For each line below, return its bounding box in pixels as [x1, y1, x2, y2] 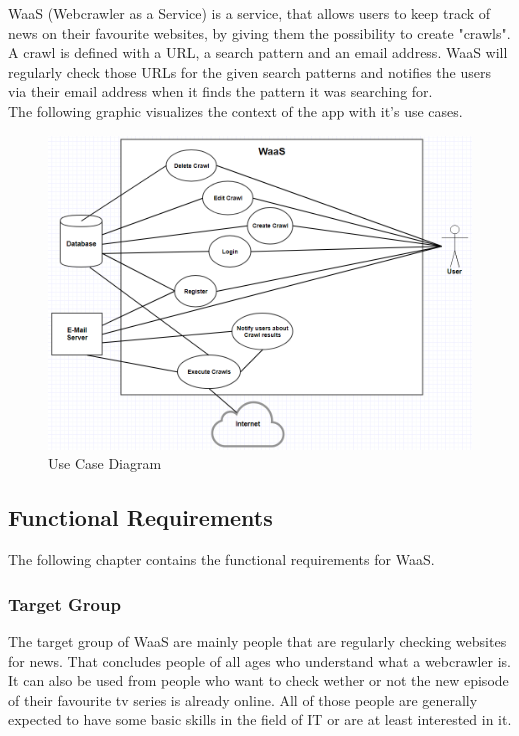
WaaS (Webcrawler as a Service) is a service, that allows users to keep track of [8, 3, 491, 23]
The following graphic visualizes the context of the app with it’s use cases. [8, 100, 463, 121]
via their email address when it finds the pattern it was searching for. [8, 81, 433, 102]
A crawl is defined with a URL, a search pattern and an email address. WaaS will [8, 42, 508, 63]
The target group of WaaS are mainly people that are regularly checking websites [8, 630, 507, 651]
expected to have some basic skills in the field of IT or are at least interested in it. [8, 709, 512, 730]
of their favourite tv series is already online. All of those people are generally [8, 689, 478, 710]
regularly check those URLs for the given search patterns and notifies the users [8, 61, 491, 82]
